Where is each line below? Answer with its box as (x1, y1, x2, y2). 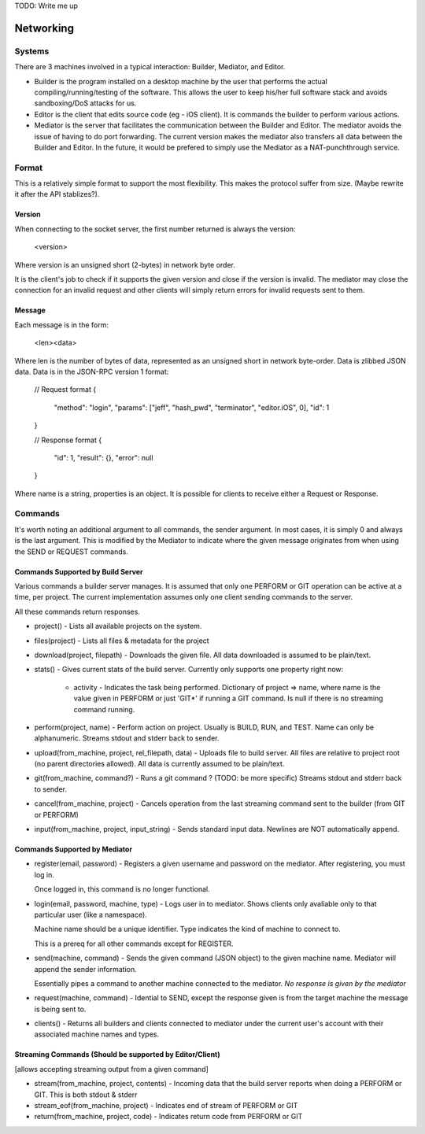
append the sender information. (34, 964, 137, 973)
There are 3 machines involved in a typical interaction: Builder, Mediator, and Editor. (14, 62, 286, 72)
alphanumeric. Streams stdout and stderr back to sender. (34, 733, 220, 743)
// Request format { (34, 385, 97, 394)
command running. (73, 704, 135, 714)
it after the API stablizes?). (14, 190, 100, 199)
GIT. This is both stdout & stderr (34, 1090, 138, 1099)
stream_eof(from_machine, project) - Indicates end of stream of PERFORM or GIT (34, 1101, 298, 1110)
